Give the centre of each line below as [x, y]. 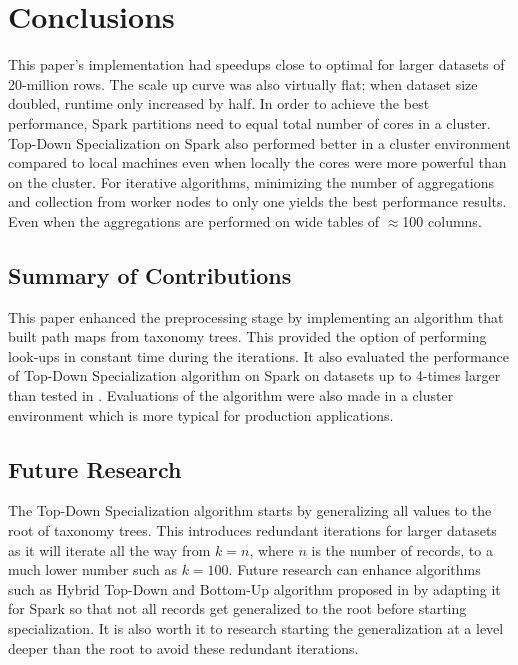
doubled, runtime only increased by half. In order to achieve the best [219, 103]
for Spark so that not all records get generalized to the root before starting [237, 608]
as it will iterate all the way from [109, 549]
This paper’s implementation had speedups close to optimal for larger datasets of [256, 64]
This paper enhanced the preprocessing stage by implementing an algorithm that [256, 316]
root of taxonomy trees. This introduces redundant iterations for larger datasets [252, 530]
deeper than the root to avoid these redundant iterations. [183, 647]
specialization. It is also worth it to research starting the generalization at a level [256, 628]
